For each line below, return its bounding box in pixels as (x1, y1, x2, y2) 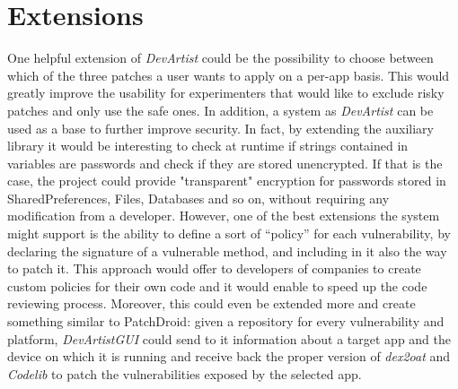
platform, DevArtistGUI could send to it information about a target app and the (7, 329, 451, 348)
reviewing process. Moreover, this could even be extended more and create (7, 294, 416, 313)
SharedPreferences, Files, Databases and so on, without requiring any (7, 188, 390, 207)
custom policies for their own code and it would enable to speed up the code (7, 276, 427, 295)
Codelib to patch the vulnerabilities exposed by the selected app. (7, 364, 362, 383)
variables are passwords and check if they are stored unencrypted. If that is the (7, 153, 443, 172)
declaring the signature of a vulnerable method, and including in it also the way (7, 241, 447, 260)
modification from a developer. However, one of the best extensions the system (7, 206, 440, 225)
